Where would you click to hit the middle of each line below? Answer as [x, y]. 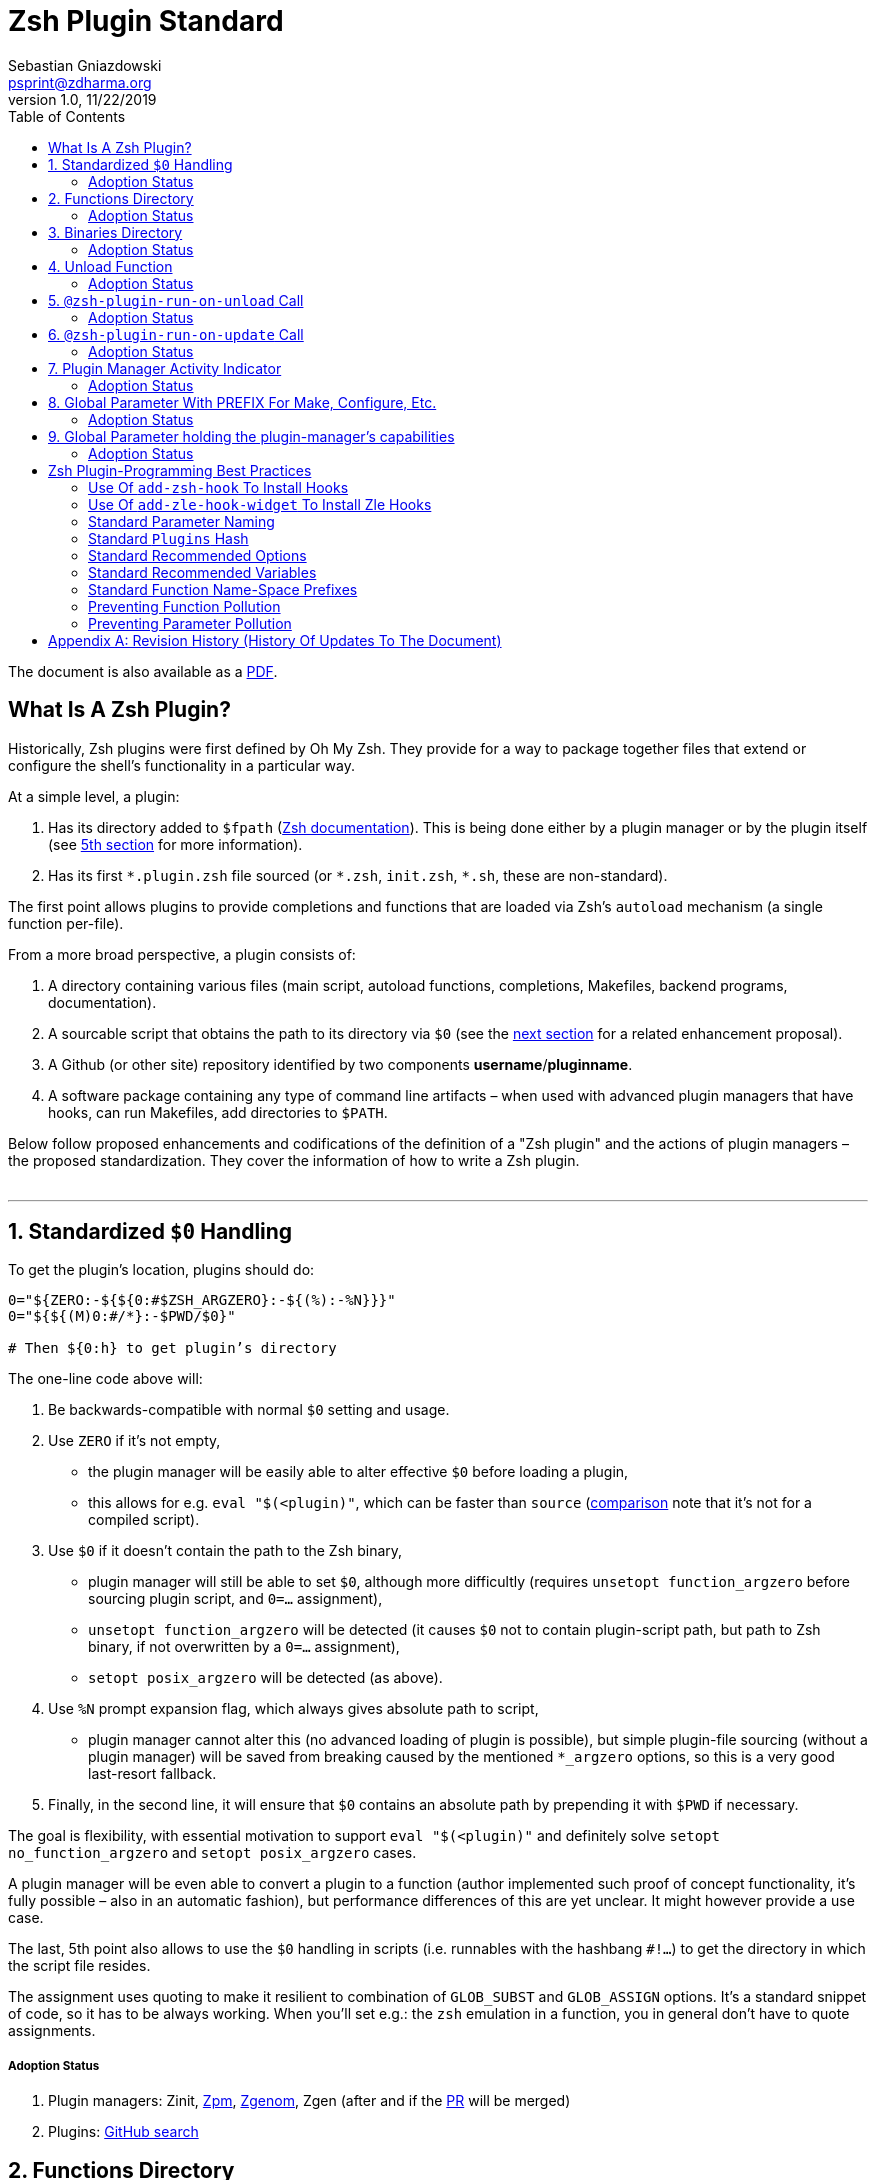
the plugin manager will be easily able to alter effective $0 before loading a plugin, [358, 1472]
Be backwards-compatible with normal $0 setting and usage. [249, 1410]
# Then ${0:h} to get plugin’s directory [172, 1348]
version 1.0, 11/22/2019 [82, 99]
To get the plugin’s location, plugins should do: [161, 1270]
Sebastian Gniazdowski [85, 65]
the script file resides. [79, 1966]
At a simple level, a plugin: [94, 796]
